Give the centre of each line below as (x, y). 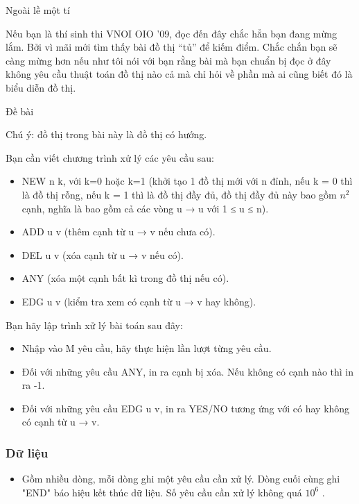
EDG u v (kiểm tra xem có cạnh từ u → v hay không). (139, 301)
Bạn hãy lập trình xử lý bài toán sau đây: (94, 325)
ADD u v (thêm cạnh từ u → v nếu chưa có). (119, 232)
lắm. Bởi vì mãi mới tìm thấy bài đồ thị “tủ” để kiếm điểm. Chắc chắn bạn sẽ (172, 47)
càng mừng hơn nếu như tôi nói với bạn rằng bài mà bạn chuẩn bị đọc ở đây (168, 60)
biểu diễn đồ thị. (41, 87)
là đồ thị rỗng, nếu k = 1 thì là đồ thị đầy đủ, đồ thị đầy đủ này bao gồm (179, 194)
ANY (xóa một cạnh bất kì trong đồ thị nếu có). (125, 278)
